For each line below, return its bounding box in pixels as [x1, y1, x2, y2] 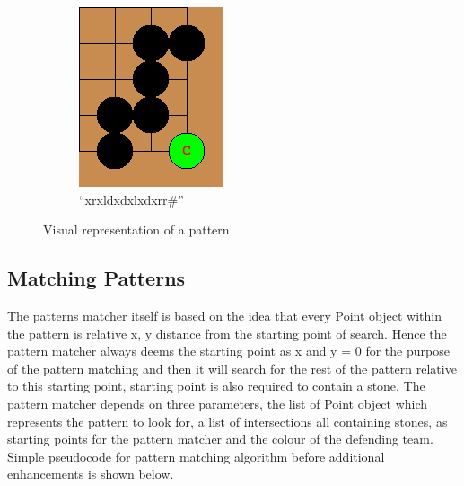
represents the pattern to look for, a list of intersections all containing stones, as [7, 411, 448, 430]
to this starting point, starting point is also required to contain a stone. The [7, 376, 425, 395]
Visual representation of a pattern [43, 220, 230, 239]
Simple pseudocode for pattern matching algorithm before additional [7, 446, 385, 465]
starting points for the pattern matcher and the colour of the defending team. [7, 429, 433, 448]
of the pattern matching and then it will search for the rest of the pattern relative [7, 358, 457, 377]
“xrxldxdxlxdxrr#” [79, 190, 184, 208]
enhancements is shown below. [7, 464, 174, 483]
